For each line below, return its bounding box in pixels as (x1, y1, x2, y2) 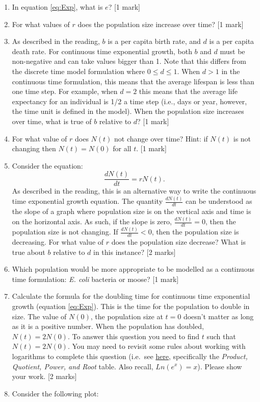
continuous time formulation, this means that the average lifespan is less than (12, 76, 254, 86)
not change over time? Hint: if (114, 133, 208, 144)
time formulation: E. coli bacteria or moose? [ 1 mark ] (12, 273, 179, 284)
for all (113, 143, 132, 154)
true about (12, 246, 45, 257)
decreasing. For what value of (12, 236, 104, 247)
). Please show (197, 361, 242, 371)
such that (206, 330, 236, 341)
